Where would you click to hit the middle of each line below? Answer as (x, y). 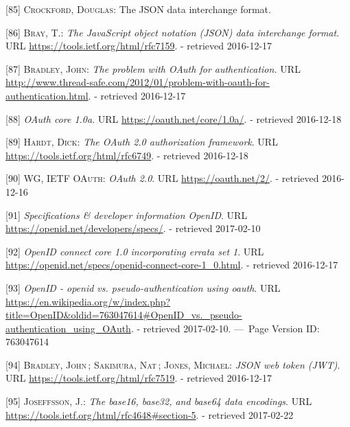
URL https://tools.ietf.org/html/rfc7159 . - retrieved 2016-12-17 (139, 46)
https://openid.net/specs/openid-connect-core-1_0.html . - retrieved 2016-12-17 (172, 265)
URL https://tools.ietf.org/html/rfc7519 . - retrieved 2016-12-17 (139, 378)
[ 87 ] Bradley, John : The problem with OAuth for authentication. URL (153, 68)
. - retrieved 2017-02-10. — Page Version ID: (225, 328)
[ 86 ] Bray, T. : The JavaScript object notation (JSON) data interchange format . (173, 32)
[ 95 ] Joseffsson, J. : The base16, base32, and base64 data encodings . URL (159, 401)
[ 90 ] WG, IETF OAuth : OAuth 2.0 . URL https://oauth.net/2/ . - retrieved (162, 178)
